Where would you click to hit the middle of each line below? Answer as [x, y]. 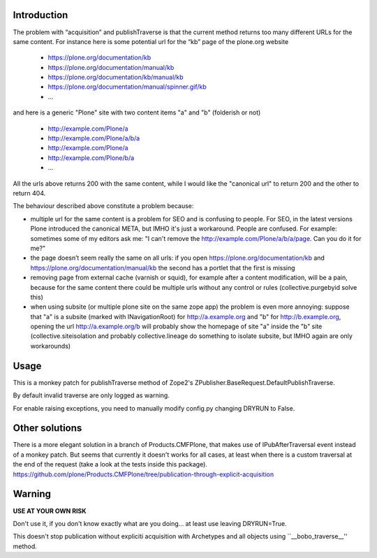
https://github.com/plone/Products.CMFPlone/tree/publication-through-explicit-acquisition [143, 474]
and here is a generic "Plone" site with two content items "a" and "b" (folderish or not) [137, 112]
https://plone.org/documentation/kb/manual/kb [116, 78]
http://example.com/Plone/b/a [91, 158]
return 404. [29, 193]
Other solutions [47, 428]
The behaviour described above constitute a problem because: [103, 206]
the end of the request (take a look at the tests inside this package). [110, 464]
